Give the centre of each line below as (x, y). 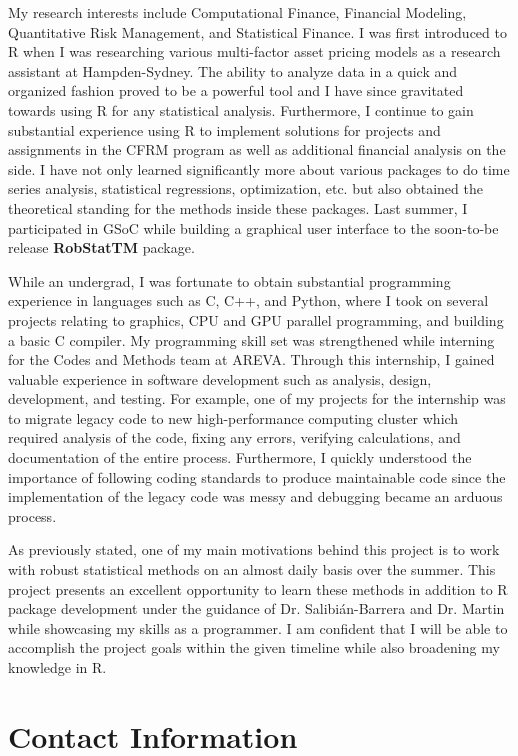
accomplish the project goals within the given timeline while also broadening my (254, 647)
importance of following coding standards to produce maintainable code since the (257, 476)
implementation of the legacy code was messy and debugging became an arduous (255, 496)
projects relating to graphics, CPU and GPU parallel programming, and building (256, 319)
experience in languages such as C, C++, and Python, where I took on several (248, 300)
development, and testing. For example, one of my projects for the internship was (257, 398)
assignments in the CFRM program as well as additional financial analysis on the (257, 149)
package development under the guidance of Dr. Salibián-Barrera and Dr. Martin (256, 608)
